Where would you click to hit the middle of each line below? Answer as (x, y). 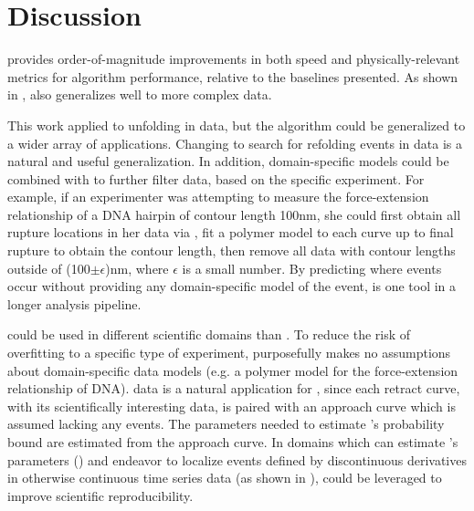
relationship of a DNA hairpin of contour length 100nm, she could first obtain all (234, 214)
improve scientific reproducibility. (100, 495)
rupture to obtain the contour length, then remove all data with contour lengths (232, 250)
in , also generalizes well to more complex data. (140, 94)
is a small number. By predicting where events (312, 268)
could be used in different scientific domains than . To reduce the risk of (209, 334)
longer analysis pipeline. (74, 303)
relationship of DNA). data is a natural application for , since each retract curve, (234, 388)
